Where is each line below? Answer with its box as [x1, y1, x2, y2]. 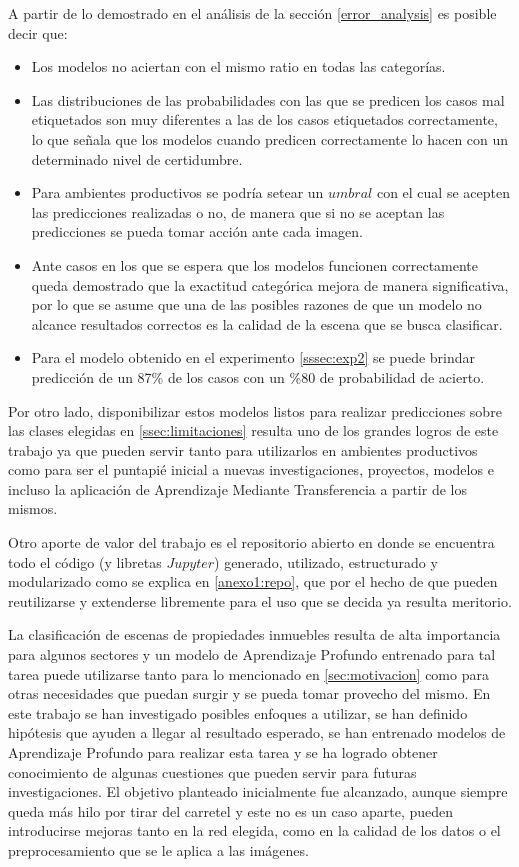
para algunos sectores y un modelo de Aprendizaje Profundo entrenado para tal [8, 644, 496, 665]
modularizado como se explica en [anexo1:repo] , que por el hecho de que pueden [8, 571, 498, 592]
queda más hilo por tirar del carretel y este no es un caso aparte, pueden [8, 800, 454, 821]
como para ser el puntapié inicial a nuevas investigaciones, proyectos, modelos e [8, 459, 494, 480]
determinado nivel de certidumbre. [31, 148, 243, 169]
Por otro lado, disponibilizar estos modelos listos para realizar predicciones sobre [8, 400, 502, 421]
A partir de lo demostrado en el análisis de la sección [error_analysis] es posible [8, 3, 497, 23]
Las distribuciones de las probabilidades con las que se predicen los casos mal [31, 89, 505, 110]
